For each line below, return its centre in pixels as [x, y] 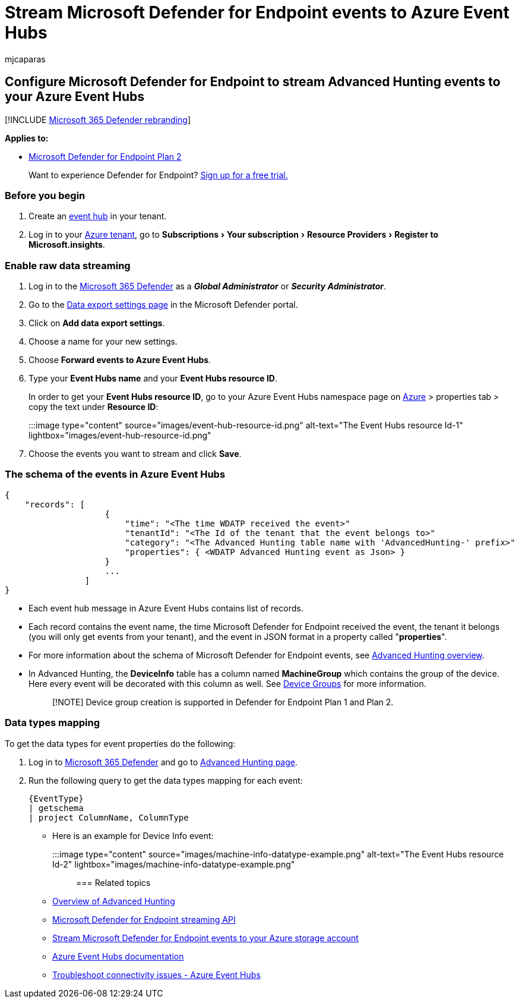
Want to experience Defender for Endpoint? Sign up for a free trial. [158, 175]
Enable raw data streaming [68, 265]
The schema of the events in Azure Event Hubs [115, 474]
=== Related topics [113, 882]
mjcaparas [25, 59]
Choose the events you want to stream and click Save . [135, 454]
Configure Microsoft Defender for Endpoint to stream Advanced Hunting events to [253, 82]
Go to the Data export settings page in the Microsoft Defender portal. [163, 305]
